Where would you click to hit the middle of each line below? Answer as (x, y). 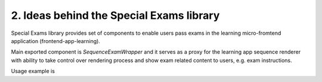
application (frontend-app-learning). (56, 41)
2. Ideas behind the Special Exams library (115, 15)
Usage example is (33, 71)
